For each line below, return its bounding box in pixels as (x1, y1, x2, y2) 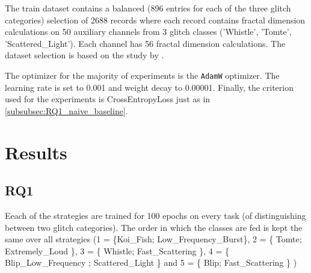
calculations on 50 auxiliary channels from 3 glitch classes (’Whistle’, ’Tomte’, (5, 25, 292, 38)
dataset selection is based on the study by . (5, 49, 164, 61)
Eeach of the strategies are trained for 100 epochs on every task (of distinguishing (5, 209, 306, 221)
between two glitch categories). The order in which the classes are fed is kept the (5, 221, 303, 233)
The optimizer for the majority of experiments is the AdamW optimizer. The (5, 69, 280, 81)
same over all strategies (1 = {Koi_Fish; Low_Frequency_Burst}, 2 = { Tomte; (5, 233, 302, 245)
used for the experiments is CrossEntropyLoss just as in (5, 93, 211, 105)
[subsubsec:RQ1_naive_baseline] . (5, 104, 128, 117)
